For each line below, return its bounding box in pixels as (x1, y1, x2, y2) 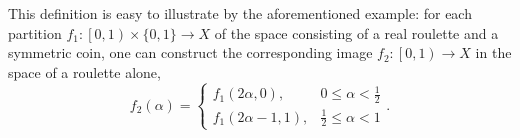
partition (8, 22, 62, 43)
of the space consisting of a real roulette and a (214, 22, 499, 43)
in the (475, 42, 512, 63)
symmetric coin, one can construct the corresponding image (8, 42, 373, 63)
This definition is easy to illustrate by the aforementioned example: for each (8, 3, 472, 23)
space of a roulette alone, (8, 61, 161, 82)
